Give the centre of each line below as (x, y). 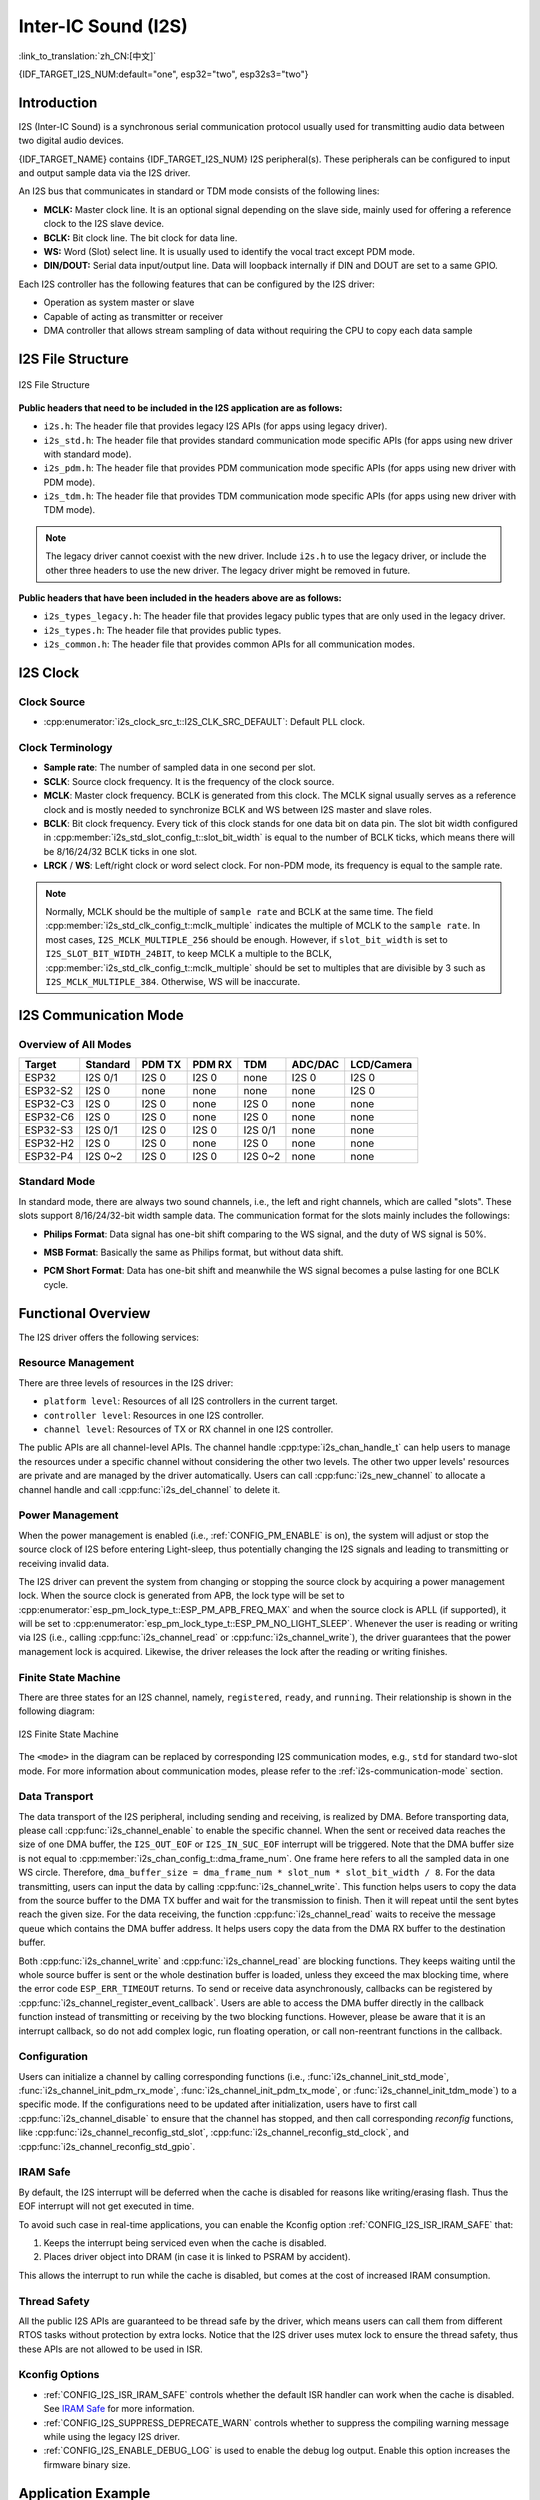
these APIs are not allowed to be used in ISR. (111, 2349)
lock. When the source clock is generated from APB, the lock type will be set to (181, 1596)
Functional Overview (84, 1313)
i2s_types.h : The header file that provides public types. (162, 630)
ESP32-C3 (49, 1104)
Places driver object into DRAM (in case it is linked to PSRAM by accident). (197, 2257)
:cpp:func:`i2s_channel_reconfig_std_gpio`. (106, 2146)
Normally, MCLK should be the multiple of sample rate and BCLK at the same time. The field (239, 911)
